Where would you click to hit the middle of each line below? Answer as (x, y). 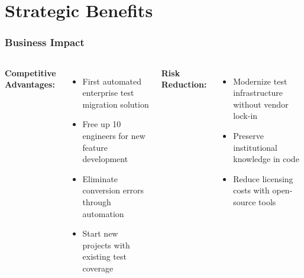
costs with (251, 190)
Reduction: (184, 84)
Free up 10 (102, 124)
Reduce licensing (263, 178)
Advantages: (30, 84)
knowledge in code (266, 159)
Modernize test (260, 81)
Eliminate (100, 178)
